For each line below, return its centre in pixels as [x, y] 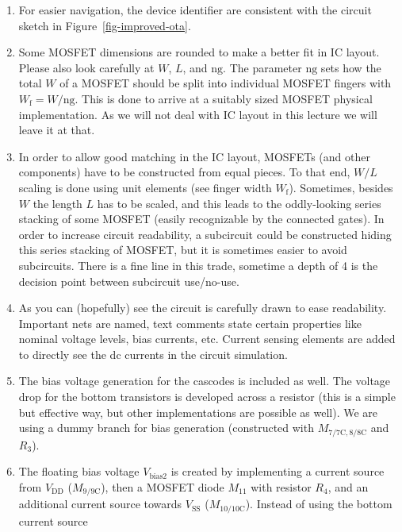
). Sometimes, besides [341, 187]
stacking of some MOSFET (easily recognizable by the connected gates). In [201, 219]
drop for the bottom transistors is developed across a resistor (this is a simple [207, 397]
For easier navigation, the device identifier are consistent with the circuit [195, 10]
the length [57, 203]
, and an [348, 486]
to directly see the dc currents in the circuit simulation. [153, 354]
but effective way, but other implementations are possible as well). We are [198, 412]
